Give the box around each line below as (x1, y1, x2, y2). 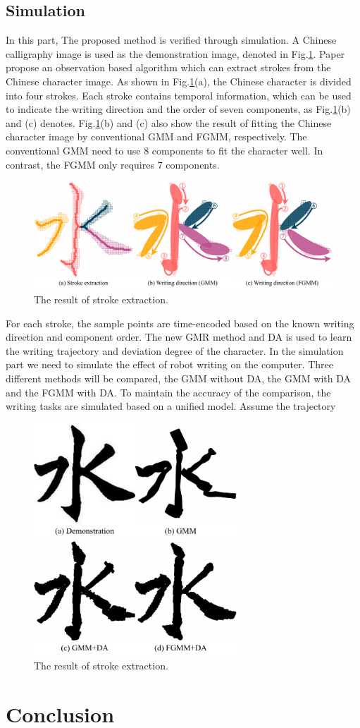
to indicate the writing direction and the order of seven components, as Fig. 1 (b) (6, 102, 351, 116)
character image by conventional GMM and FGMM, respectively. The (6, 129, 307, 144)
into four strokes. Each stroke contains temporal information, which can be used (6, 87, 352, 102)
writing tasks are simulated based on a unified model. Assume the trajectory (6, 399, 336, 413)
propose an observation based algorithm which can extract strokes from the (6, 60, 331, 75)
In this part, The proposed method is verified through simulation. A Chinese (6, 32, 337, 47)
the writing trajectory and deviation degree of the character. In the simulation (6, 343, 344, 358)
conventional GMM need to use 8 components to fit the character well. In (6, 142, 323, 157)
